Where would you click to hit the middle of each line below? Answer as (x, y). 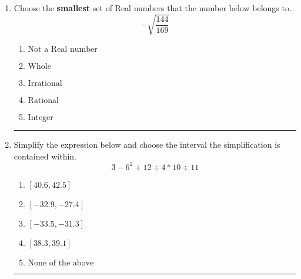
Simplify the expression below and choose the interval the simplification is (147, 145)
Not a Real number (63, 50)
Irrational (45, 84)
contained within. (45, 156)
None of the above (61, 263)
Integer (41, 118)
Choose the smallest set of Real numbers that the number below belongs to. (153, 8)
